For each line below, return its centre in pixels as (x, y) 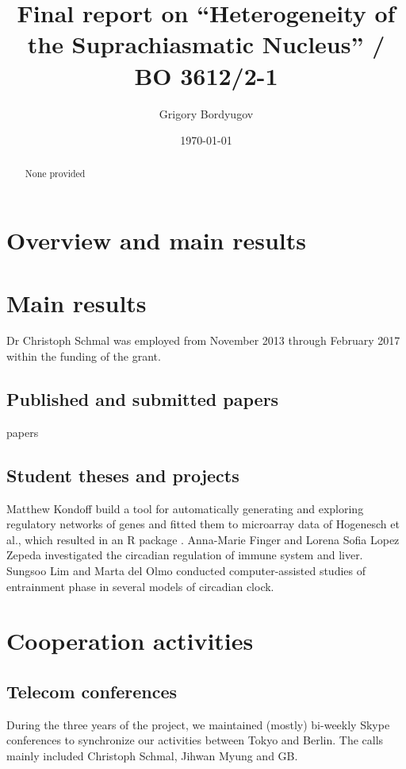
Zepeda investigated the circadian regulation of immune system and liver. (185, 555)
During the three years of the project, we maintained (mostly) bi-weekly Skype (198, 724)
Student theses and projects (123, 475)
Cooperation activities (130, 641)
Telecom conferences (92, 691)
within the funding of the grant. (84, 356)
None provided (55, 174)
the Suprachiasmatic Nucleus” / (206, 44)
